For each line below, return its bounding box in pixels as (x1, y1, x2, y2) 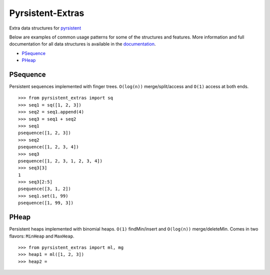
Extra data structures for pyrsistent (9, 25, 81, 31)
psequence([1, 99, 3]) (18, 200, 74, 206)
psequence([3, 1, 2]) (18, 186, 71, 192)
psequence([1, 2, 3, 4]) (18, 144, 79, 150)
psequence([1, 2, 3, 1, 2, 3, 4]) (18, 158, 102, 163)
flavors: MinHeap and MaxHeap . (9, 233, 74, 239)
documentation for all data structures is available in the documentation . (9, 41, 156, 47)
